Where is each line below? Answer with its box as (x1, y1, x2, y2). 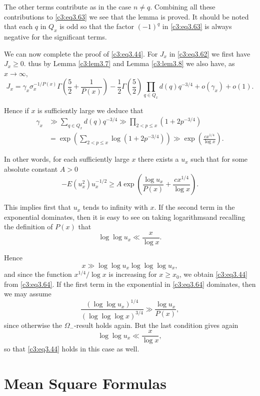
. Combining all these (150, 2, 215, 12)
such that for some (190, 154, 248, 164)
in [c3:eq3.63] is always (162, 21, 232, 32)
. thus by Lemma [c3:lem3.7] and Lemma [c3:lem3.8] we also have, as (23, 58, 235, 69)
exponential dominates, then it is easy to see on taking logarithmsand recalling (4, 211, 245, 222)
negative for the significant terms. (4, 31, 107, 42)
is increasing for (108, 269, 157, 279)
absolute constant (4, 163, 58, 174)
